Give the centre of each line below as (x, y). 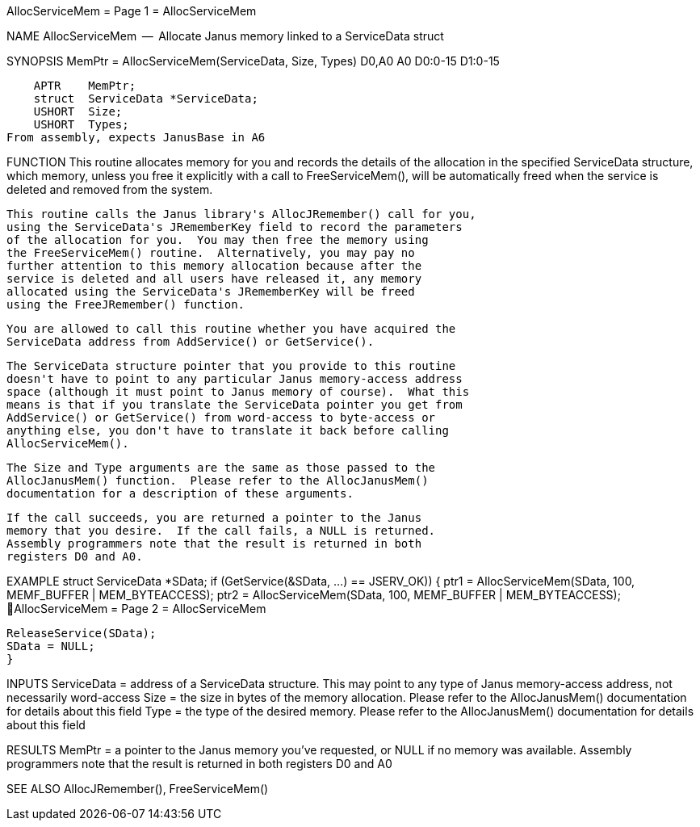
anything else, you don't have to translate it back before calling (228, 430)
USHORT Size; (78, 111)
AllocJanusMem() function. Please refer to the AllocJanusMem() (218, 481)
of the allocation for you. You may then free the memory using (218, 240)
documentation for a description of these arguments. (180, 493)
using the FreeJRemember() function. (126, 304)
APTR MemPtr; (85, 86)
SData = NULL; (51, 646)
